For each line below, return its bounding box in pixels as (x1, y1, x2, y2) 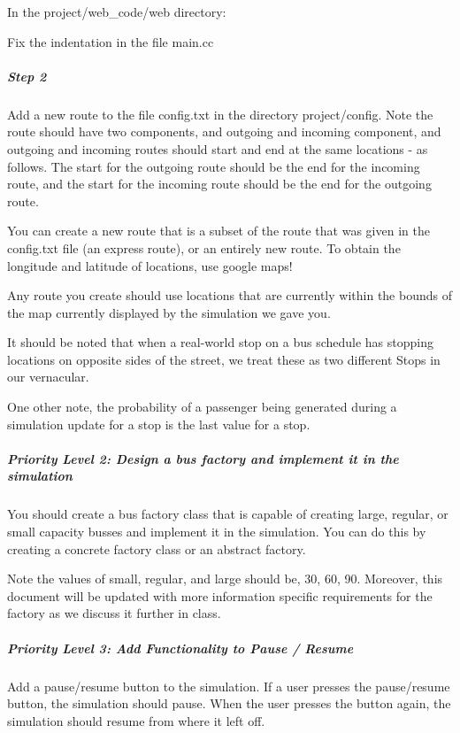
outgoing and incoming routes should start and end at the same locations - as (7, 139, 428, 158)
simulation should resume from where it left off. (7, 711, 265, 729)
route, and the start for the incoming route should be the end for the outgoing (7, 174, 432, 193)
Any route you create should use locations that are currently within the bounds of (7, 286, 452, 305)
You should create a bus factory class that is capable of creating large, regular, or (7, 505, 448, 523)
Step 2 (7, 66, 47, 85)
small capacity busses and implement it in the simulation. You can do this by (7, 522, 426, 540)
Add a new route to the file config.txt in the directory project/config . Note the (7, 104, 433, 123)
